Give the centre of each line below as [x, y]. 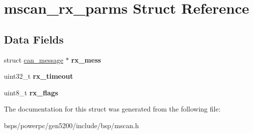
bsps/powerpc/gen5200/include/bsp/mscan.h [71, 125]
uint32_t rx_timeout [39, 76]
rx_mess [86, 59]
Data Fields [34, 39]
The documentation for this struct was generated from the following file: [112, 109]
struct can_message [34, 59]
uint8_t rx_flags [31, 92]
